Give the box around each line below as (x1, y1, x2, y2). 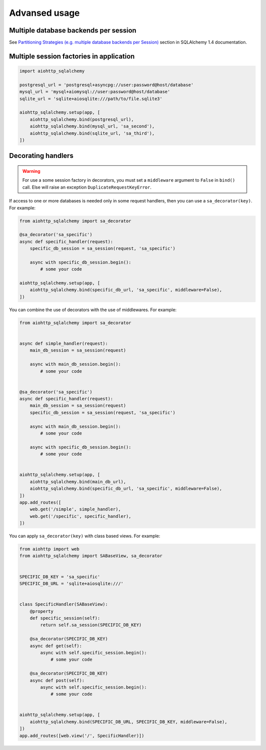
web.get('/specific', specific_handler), (30, 513, 132, 519)
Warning (22, 168, 40, 174)
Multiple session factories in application (9, 52, 135, 60)
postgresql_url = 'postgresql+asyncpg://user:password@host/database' (19, 82, 194, 87)
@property (30, 608, 54, 614)
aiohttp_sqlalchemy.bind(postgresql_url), (30, 117, 134, 122)
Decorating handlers (9, 152, 74, 160)
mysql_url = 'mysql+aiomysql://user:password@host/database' (19, 89, 170, 95)
